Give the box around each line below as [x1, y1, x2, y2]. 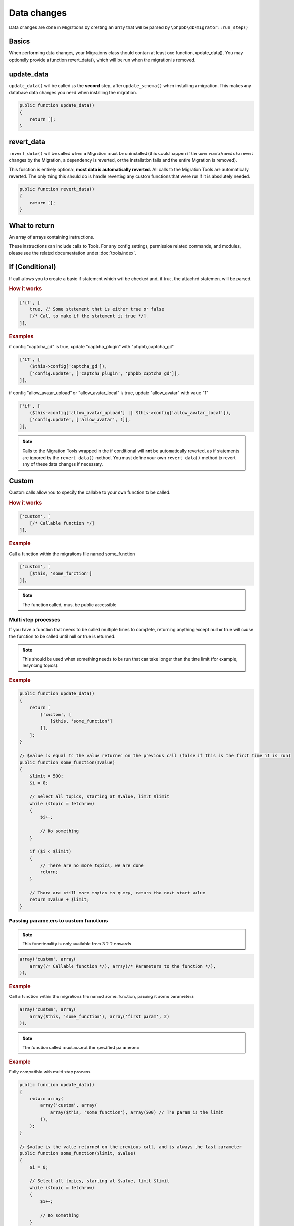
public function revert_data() [19, 186, 95, 192]
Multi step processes [9, 616, 61, 623]
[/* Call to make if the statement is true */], [29, 313, 149, 319]
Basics [9, 37, 30, 46]
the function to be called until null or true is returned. [9, 633, 116, 639]
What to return [9, 221, 55, 230]
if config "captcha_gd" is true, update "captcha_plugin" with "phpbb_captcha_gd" [9, 343, 174, 349]
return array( [29, 1096, 64, 1101]
